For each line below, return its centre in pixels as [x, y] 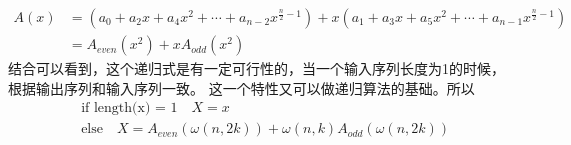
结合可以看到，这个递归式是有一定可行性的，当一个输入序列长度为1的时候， [256, 68]
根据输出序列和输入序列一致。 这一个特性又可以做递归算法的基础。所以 [241, 87]
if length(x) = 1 [129, 108]
